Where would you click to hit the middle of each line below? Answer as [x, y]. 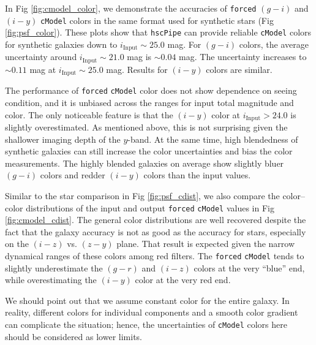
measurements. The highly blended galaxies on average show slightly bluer [145, 163]
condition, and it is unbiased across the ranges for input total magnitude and [149, 102]
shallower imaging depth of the [63, 139]
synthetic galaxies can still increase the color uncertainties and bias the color [149, 151]
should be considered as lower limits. [73, 336]
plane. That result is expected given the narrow [206, 244]
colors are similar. [239, 69]
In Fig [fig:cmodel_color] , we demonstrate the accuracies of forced [131, 8]
